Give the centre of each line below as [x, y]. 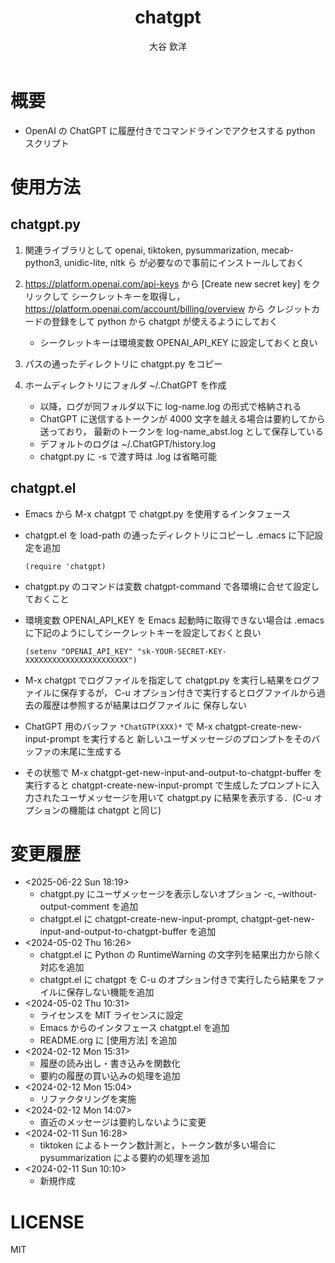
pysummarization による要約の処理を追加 [124, 1158]
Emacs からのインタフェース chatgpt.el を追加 [134, 1028]
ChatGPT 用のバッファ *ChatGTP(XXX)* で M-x [118, 726]
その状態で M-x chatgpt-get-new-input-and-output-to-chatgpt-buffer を [173, 772]
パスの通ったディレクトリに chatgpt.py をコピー [123, 363]
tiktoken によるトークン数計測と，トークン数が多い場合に [158, 1145]
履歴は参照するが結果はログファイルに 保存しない [144, 705]
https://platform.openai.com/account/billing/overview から [145, 308]
